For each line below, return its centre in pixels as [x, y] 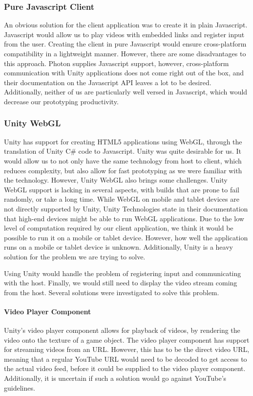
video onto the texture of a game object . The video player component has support [127, 339]
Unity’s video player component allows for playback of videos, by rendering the [122, 330]
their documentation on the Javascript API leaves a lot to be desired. [108, 82]
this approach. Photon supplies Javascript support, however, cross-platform [116, 63]
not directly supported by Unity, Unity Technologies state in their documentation [126, 208]
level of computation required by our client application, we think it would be [119, 228]
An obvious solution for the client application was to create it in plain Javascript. [126, 25]
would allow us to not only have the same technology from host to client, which [123, 160]
